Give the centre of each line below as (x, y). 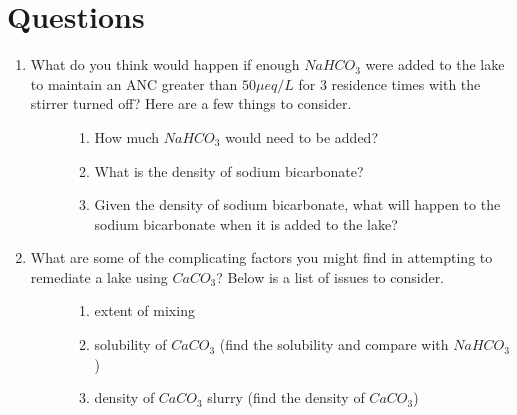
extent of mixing (144, 310)
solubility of (130, 344)
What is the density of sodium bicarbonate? (229, 170)
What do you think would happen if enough (165, 64)
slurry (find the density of (286, 397)
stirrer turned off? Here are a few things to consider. (191, 103)
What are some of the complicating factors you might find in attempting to (261, 257)
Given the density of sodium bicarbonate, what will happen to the (297, 204)
